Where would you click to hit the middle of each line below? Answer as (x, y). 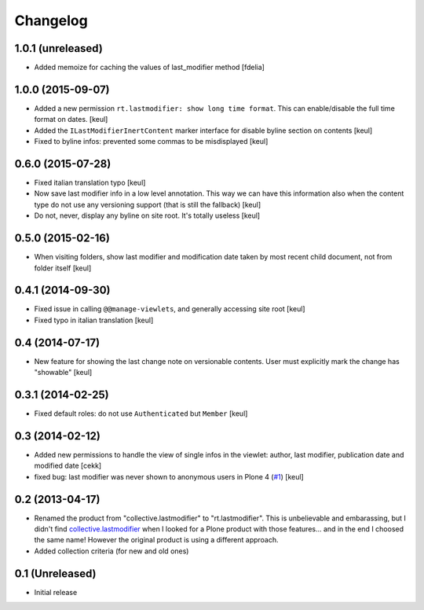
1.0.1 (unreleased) (59, 48)
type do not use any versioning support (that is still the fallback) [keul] (148, 204)
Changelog (51, 20)
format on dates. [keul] (71, 119)
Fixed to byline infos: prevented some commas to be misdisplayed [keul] (151, 141)
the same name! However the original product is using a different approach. (156, 540)
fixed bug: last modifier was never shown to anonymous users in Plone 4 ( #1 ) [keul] (169, 476)
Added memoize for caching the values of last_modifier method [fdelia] (149, 68)
